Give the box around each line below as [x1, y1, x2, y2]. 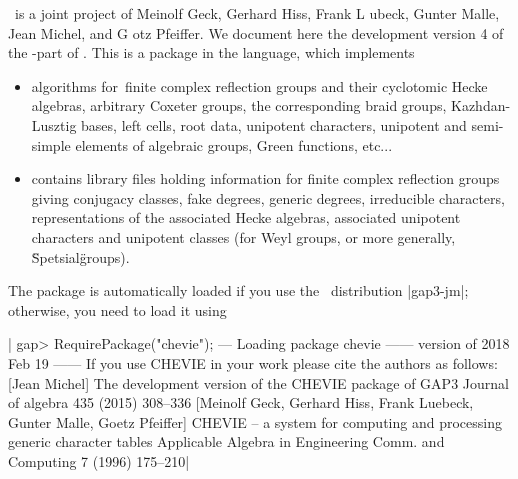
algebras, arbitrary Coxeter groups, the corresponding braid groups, [31, 95, 447, 116]
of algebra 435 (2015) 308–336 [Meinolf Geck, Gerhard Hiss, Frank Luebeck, [8, 392, 474, 413]
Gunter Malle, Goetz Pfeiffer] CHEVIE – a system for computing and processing [8, 411, 502, 432]
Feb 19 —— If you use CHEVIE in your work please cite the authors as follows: [8, 352, 498, 373]
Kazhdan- [450, 95, 511, 116]
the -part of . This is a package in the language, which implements [8, 42, 415, 63]
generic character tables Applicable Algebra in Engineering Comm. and [8, 431, 445, 452]
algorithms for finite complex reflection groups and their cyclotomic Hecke [31, 75, 488, 96]
